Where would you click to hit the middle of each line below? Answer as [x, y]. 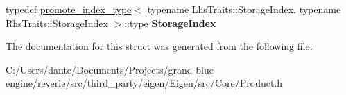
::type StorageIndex [170, 23]
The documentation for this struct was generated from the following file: [159, 46]
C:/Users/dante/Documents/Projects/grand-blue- [111, 69]
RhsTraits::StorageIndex [57, 23]
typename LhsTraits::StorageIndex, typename [244, 9]
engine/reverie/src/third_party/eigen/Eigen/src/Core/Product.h [144, 83]
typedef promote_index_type [69, 9]
